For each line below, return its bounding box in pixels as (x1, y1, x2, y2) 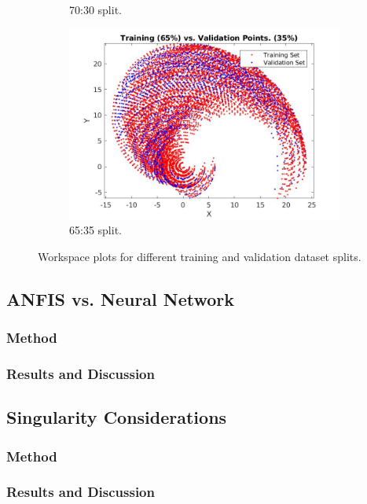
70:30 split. (69, 2, 122, 17)
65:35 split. (69, 222, 122, 238)
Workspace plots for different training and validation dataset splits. (38, 248, 361, 264)
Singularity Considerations (6, 405, 227, 429)
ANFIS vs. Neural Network (6, 286, 235, 311)
